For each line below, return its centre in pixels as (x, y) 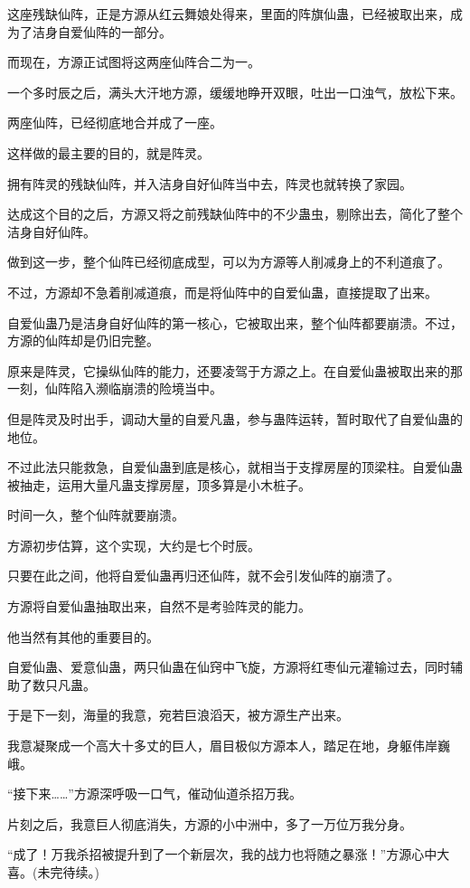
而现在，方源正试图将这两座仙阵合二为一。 (134, 62)
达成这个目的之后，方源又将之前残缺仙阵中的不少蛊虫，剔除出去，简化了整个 (235, 214)
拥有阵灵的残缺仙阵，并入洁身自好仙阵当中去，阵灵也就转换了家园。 (210, 183)
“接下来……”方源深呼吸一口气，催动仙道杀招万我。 (155, 794)
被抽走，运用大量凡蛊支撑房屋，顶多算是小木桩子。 (159, 484)
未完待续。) (68, 872)
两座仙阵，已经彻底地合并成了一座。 (115, 123)
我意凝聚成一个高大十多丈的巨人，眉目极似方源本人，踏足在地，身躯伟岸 (222, 746)
